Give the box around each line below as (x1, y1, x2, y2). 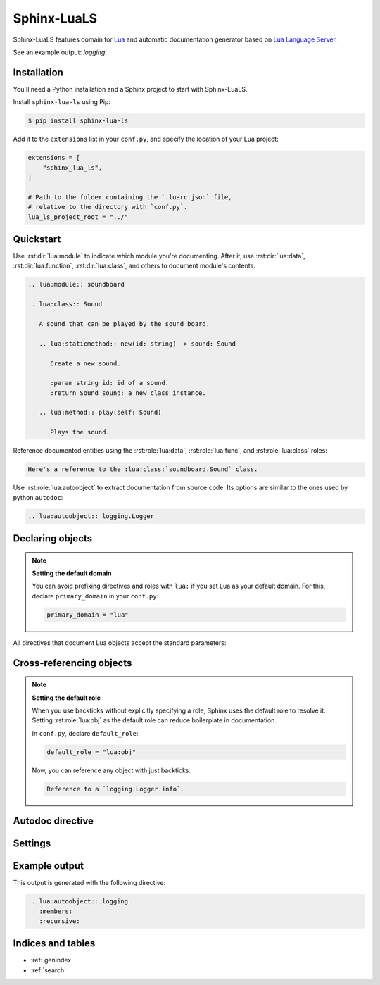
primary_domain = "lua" (46, 610, 129, 619)
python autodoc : (13, 493, 63, 501)
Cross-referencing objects (13, 657, 132, 669)
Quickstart (13, 233, 61, 245)
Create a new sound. (50, 359, 121, 368)
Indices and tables (13, 937, 96, 950)
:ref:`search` (30, 965, 67, 974)
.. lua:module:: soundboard (27, 280, 125, 289)
